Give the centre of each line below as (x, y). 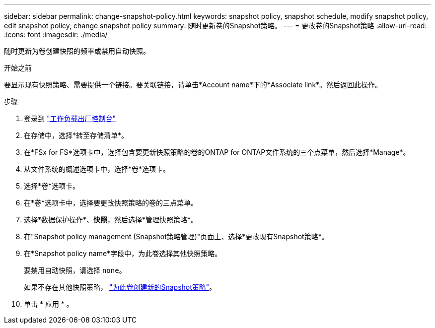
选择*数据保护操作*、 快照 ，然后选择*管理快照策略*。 (111, 220)
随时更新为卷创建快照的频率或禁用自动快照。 (77, 51)
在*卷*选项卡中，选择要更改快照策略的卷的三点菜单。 (111, 203)
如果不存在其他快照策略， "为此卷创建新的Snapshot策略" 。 (120, 287)
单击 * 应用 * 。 (49, 304)
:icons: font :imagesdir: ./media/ (56, 34)
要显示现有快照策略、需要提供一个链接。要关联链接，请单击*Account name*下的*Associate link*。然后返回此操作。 (193, 85)
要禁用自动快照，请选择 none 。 (75, 270)
